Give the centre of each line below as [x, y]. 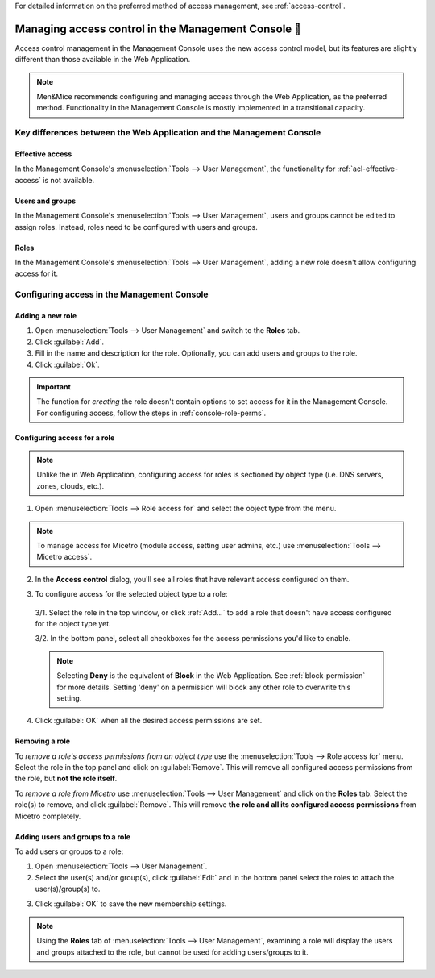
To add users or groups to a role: [69, 851]
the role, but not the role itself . [66, 779]
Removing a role [43, 741]
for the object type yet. [73, 623]
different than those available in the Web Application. [103, 60]
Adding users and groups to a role [73, 837]
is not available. [69, 180]
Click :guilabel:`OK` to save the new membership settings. [131, 904]
